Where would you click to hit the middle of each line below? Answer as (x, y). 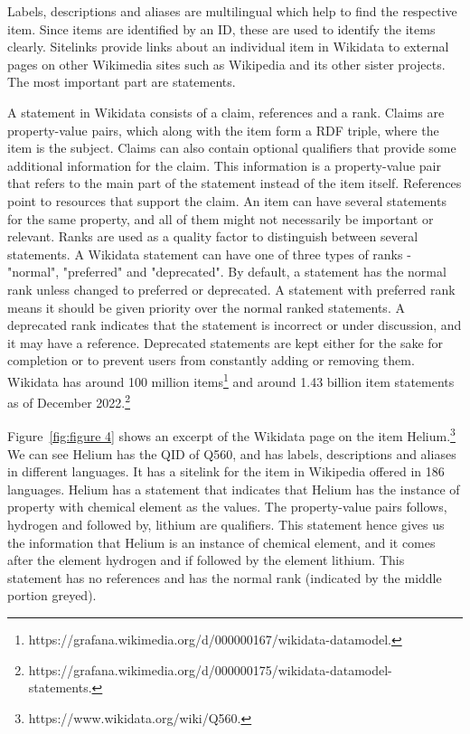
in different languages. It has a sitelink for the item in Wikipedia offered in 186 (226, 471)
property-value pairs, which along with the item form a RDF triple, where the (223, 130)
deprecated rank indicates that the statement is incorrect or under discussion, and (235, 325)
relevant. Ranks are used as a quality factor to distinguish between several (213, 236)
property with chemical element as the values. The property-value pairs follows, (227, 507)
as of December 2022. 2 (69, 401)
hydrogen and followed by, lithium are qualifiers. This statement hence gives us (226, 524)
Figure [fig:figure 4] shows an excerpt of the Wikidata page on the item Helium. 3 (231, 435)
